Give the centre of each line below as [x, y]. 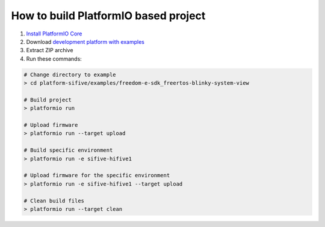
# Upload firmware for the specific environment [97, 175]
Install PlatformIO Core [54, 34]
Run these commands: [54, 59]
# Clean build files [54, 201]
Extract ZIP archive [50, 50]
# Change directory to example [70, 74]
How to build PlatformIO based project [108, 16]
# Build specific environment [68, 150]
